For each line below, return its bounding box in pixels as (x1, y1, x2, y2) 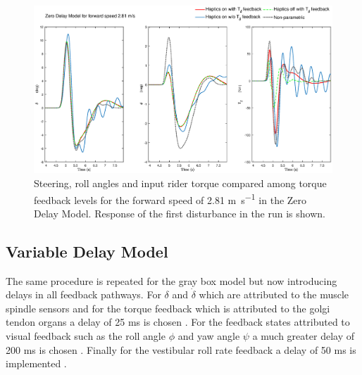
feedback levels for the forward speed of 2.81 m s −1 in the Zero (34, 190, 307, 207)
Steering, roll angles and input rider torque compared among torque (34, 175, 327, 190)
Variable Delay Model (6, 240, 168, 262)
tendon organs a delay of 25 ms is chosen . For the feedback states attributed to (6, 314, 350, 329)
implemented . (6, 356, 67, 371)
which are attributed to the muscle (199, 287, 349, 302)
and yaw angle (177, 328, 240, 343)
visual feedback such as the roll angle (6, 328, 166, 343)
